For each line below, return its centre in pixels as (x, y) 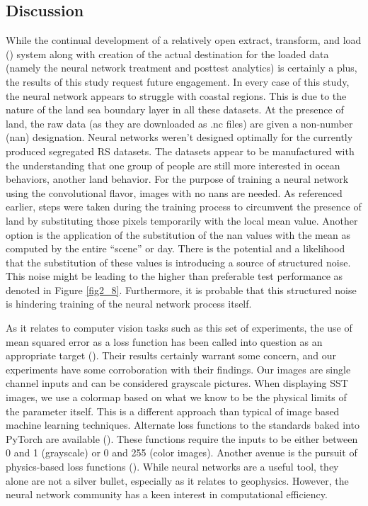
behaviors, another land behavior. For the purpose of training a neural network (177, 179)
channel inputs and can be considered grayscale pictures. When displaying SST (177, 383)
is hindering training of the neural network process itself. (129, 304)
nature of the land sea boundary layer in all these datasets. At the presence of (175, 109)
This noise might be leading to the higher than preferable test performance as (174, 276)
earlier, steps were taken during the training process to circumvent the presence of (184, 207)
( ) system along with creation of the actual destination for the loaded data (167, 54)
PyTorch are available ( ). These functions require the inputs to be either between (182, 438)
